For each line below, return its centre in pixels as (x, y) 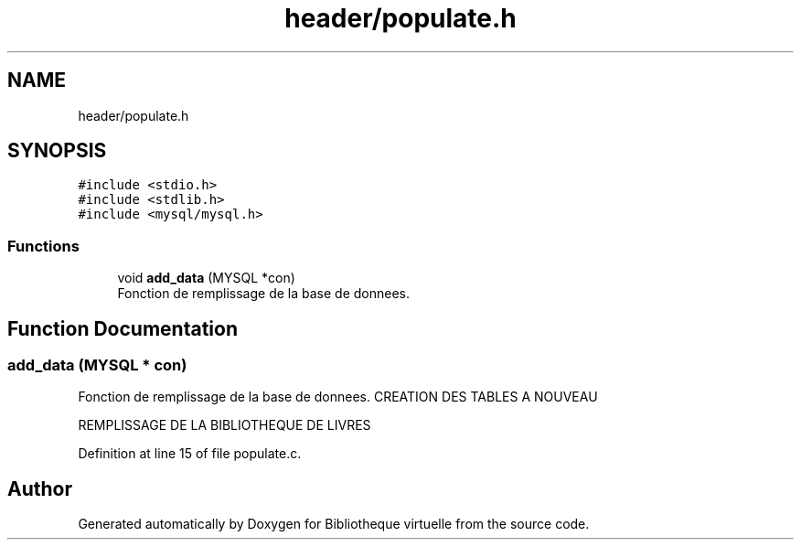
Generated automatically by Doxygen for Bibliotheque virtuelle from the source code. (334, 524)
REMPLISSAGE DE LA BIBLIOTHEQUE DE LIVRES (224, 425)
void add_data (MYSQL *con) (206, 278)
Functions (43, 246)
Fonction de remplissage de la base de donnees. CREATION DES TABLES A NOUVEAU (338, 397)
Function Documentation (123, 328)
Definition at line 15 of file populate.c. (190, 454)
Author (40, 488)
